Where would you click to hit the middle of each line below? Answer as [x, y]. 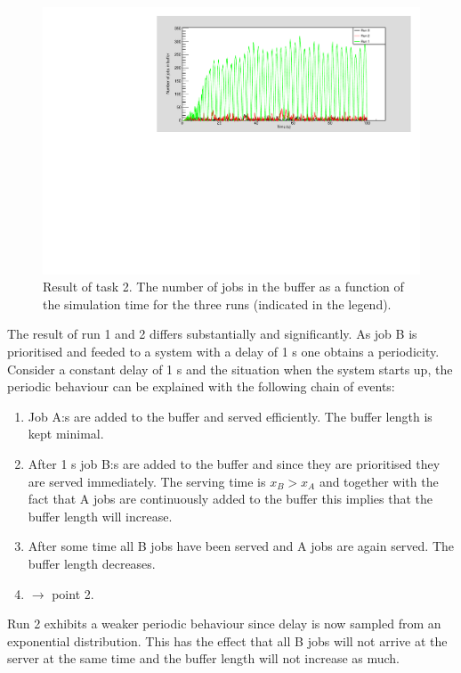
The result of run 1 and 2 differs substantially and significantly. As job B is [212, 334]
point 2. [73, 593]
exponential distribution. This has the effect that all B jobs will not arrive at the [227, 640]
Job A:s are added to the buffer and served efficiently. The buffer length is [230, 416]
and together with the [379, 481]
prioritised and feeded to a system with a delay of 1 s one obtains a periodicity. [223, 352]
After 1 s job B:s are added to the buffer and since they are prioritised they [234, 464]
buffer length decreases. [92, 563]
